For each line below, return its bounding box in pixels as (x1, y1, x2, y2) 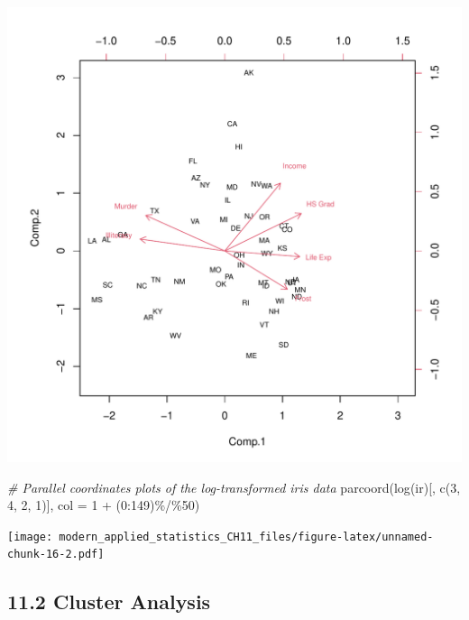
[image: (7, 530, 53, 543)
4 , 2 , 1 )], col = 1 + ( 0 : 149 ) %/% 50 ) (7, 495, 200, 514)
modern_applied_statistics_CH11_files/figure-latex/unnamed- (59, 530, 434, 543)
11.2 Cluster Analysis (7, 588, 211, 615)
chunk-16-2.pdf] (7, 548, 105, 561)
